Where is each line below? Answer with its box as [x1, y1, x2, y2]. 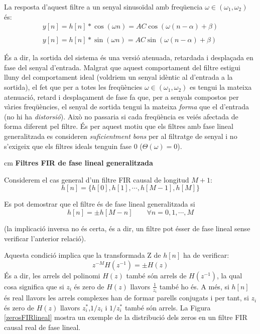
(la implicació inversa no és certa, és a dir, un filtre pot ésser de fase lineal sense [4, 223, 250, 233]
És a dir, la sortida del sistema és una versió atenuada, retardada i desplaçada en [4, 52, 253, 63]
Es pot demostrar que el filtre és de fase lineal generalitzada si [4, 199, 195, 209]
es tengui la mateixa [189, 82, 252, 92]
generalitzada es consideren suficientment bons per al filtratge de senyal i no [4, 131, 237, 141]
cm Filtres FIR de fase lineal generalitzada [4, 157, 153, 168]
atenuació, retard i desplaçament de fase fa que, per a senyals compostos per [4, 91, 239, 102]
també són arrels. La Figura [124, 302, 211, 312]
